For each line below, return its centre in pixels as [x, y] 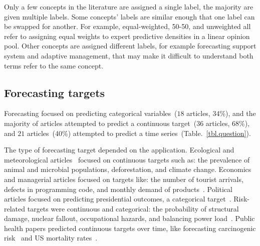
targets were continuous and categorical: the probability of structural [133, 208]
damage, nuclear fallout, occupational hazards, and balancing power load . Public [129, 218]
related [15, 208]
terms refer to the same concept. [54, 65]
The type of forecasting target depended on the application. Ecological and [119, 150]
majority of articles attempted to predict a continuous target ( [100, 123]
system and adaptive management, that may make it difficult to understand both [129, 55]
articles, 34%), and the [221, 113]
